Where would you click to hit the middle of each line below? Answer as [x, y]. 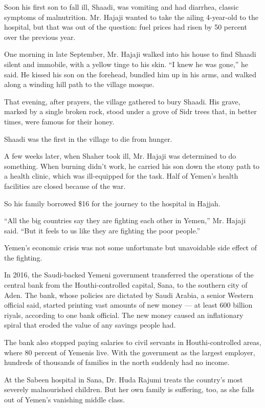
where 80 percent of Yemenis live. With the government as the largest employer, [130, 352]
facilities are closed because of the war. [65, 186]
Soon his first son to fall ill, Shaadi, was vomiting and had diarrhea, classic [122, 7]
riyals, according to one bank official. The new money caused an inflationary [124, 315]
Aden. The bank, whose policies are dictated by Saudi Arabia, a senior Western [129, 295]
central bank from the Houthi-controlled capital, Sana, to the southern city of [126, 285]
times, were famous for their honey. [59, 121]
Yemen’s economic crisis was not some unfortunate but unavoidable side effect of [130, 248]
